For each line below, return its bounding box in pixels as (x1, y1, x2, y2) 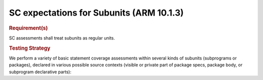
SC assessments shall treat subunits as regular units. (9, 35, 115, 41)
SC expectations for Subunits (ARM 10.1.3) (9, 7, 184, 18)
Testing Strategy (9, 44, 51, 51)
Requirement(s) (9, 24, 48, 31)
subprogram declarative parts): (9, 69, 72, 75)
